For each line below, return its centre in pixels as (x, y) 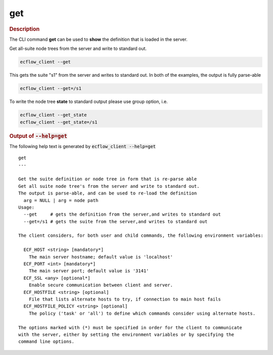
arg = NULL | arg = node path (61, 200)
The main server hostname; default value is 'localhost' (101, 257)
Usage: (27, 207)
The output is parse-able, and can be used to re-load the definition (108, 193)
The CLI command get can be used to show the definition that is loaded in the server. (99, 39)
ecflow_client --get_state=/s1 (59, 122)
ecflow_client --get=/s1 (51, 89)
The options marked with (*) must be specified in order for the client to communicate (130, 327)
